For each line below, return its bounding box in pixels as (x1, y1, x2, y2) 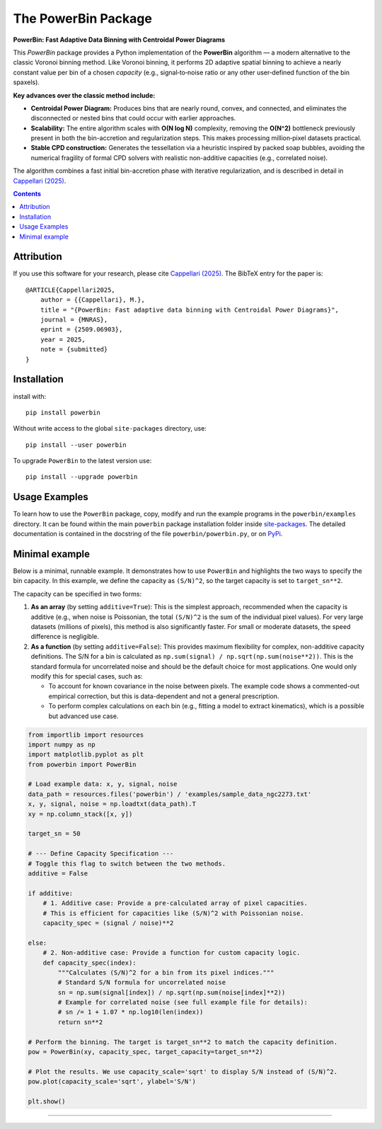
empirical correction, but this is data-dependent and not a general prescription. (48, 691, 279, 700)
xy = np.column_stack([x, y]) (28, 810, 133, 818)
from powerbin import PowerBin (28, 760, 137, 768)
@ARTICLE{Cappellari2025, (25, 285, 116, 294)
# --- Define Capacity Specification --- (28, 850, 174, 858)
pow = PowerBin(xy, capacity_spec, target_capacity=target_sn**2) (28, 1048, 263, 1056)
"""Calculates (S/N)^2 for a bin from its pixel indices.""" (57, 968, 274, 977)
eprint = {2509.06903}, (40, 326, 123, 334)
